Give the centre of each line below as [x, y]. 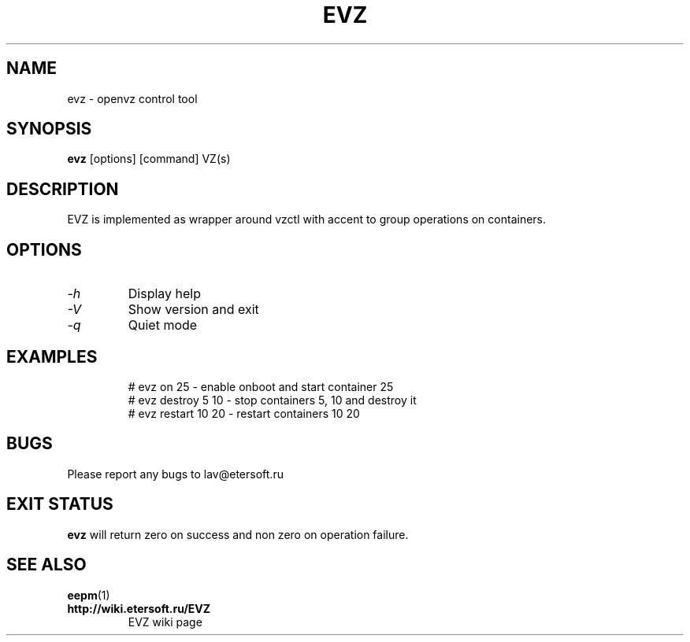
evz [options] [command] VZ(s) [149, 159]
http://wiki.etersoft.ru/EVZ [139, 608]
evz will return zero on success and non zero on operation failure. [238, 534]
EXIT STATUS [60, 504]
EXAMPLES [52, 356]
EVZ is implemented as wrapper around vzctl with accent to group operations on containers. [307, 220]
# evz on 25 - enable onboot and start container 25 [261, 386]
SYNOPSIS [49, 129]
